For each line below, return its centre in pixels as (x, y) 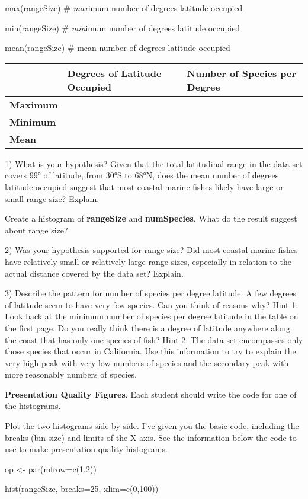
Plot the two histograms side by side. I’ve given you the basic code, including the (152, 426)
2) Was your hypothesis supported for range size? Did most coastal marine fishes (151, 250)
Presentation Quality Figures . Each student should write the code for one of (151, 394)
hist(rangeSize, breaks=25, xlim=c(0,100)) (82, 489)
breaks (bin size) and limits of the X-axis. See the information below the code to (151, 437)
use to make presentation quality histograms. (86, 449)
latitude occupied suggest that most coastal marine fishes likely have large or (144, 186)
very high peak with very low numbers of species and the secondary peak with (147, 362)
